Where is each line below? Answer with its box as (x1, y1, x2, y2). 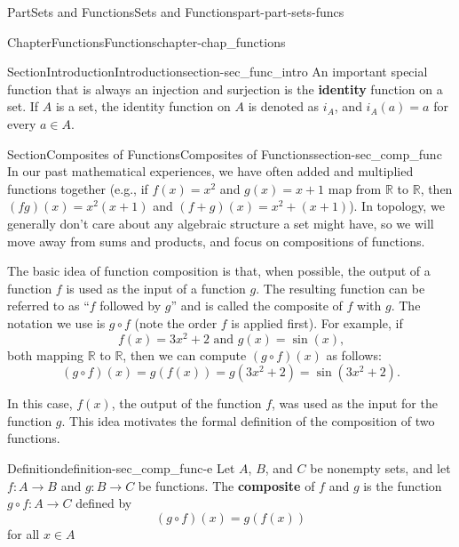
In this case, (7, 394, 73, 413)
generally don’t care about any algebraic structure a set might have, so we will (7, 213, 434, 232)
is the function (363, 476, 442, 495)
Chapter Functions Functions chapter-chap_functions (7, 32, 286, 51)
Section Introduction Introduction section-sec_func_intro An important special (7, 62, 428, 81)
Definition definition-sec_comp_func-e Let (7, 458, 235, 477)
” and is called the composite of (170, 296, 343, 315)
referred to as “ (7, 296, 90, 315)
